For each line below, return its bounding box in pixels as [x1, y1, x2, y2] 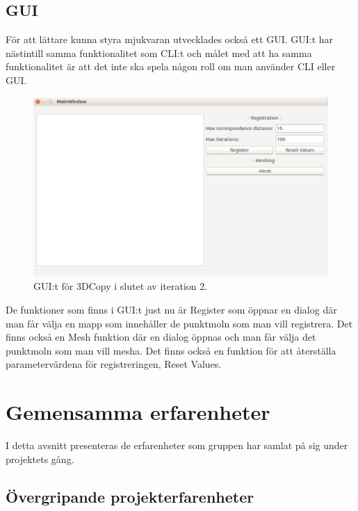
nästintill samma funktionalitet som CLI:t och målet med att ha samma [6, 45, 312, 60]
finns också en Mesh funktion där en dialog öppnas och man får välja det [6, 330, 316, 344]
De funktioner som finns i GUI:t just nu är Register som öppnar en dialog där [6, 302, 337, 317]
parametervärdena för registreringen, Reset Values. [6, 357, 222, 371]
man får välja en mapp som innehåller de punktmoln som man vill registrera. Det [6, 316, 353, 330]
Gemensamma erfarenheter [6, 398, 270, 426]
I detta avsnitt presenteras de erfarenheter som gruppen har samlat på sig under [6, 438, 348, 453]
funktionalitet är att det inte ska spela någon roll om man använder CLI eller [6, 59, 336, 74]
